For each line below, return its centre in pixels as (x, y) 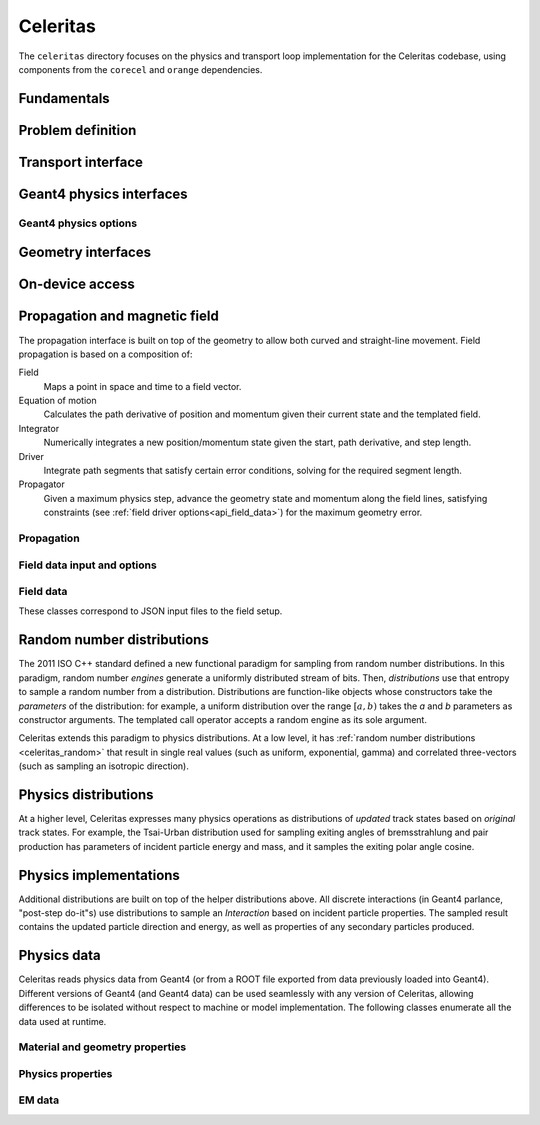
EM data (39, 1100)
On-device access (76, 284)
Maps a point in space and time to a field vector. (142, 386)
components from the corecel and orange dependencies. (140, 69)
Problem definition (77, 130)
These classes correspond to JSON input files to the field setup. (150, 611)
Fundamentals (64, 98)
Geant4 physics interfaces (103, 193)
